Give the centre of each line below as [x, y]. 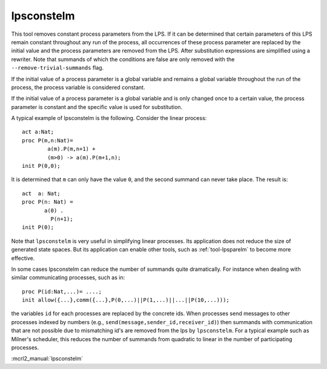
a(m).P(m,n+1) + [71, 149]
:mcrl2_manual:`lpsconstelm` [47, 359]
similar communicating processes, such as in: [68, 278]
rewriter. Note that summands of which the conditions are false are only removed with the [123, 59]
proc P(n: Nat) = [48, 202]
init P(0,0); [41, 166]
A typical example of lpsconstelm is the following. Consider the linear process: [109, 118]
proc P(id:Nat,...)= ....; [62, 291]
